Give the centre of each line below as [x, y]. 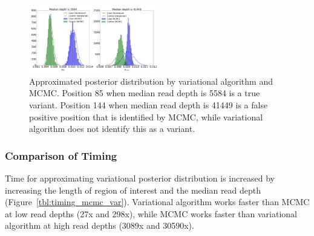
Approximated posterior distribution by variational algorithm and [151, 81]
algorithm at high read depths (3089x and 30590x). [100, 225]
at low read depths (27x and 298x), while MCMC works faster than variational [151, 213]
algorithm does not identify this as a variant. [112, 129]
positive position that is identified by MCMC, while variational [146, 116]
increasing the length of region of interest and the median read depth [133, 190]
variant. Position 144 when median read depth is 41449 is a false [149, 104]
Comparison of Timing [61, 155]
